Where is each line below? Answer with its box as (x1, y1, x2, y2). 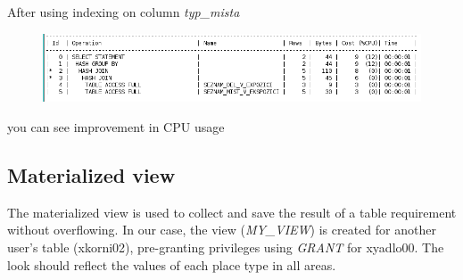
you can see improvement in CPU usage (7, 118, 225, 136)
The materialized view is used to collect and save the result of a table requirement (7, 202, 457, 221)
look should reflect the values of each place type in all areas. (7, 255, 336, 274)
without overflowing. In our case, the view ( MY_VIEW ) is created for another (7, 220, 436, 239)
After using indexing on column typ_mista (7, 3, 240, 21)
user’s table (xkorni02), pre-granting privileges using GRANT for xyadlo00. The (7, 238, 444, 257)
